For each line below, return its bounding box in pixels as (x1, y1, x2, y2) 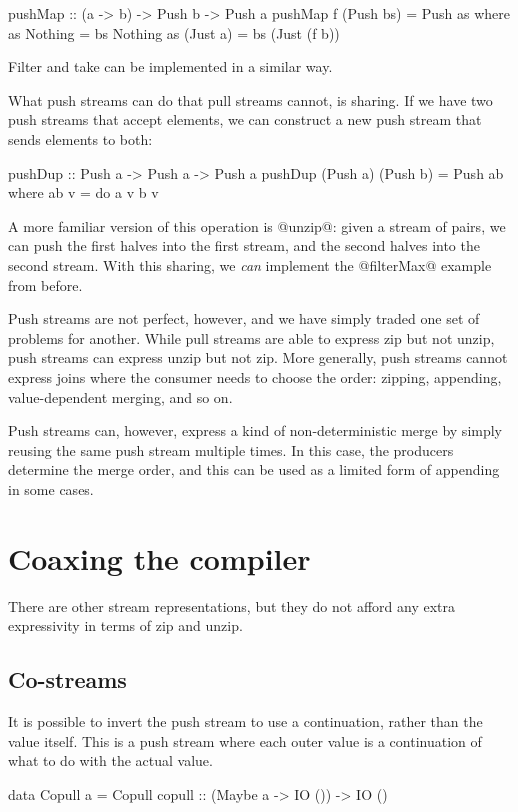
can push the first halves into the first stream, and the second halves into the (8, 235, 480, 256)
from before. (8, 274, 83, 295)
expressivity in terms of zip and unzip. (8, 615, 243, 636)
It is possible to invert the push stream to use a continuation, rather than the (8, 710, 483, 731)
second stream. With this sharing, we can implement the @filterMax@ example (8, 254, 492, 275)
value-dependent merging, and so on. (8, 386, 233, 407)
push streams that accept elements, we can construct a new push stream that (8, 109, 482, 130)
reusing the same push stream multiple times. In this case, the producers (8, 439, 454, 460)
